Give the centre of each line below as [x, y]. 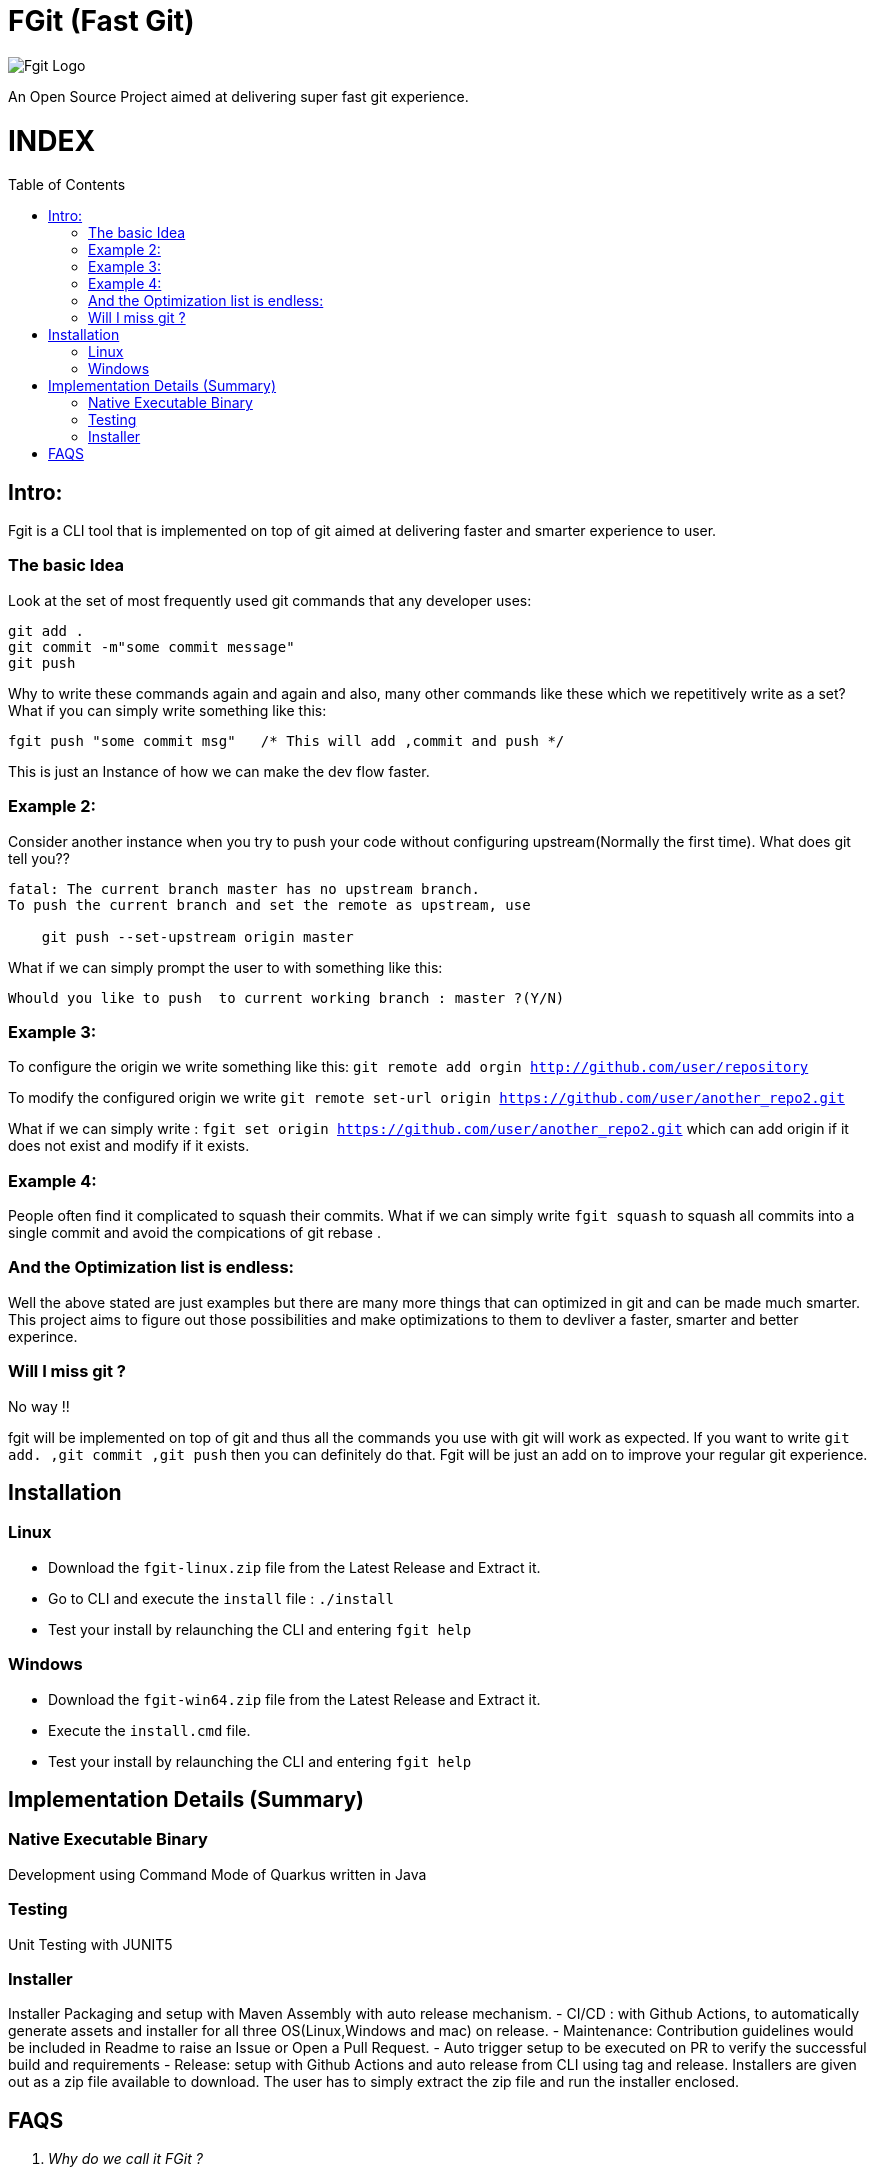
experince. [43, 1336]
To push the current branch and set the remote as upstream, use [269, 904]
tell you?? [39, 858]
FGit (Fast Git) [101, 21]
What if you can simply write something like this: [167, 710]
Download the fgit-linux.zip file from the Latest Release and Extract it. [294, 1567]
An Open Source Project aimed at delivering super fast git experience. [238, 96]
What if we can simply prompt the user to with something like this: [225, 967]
